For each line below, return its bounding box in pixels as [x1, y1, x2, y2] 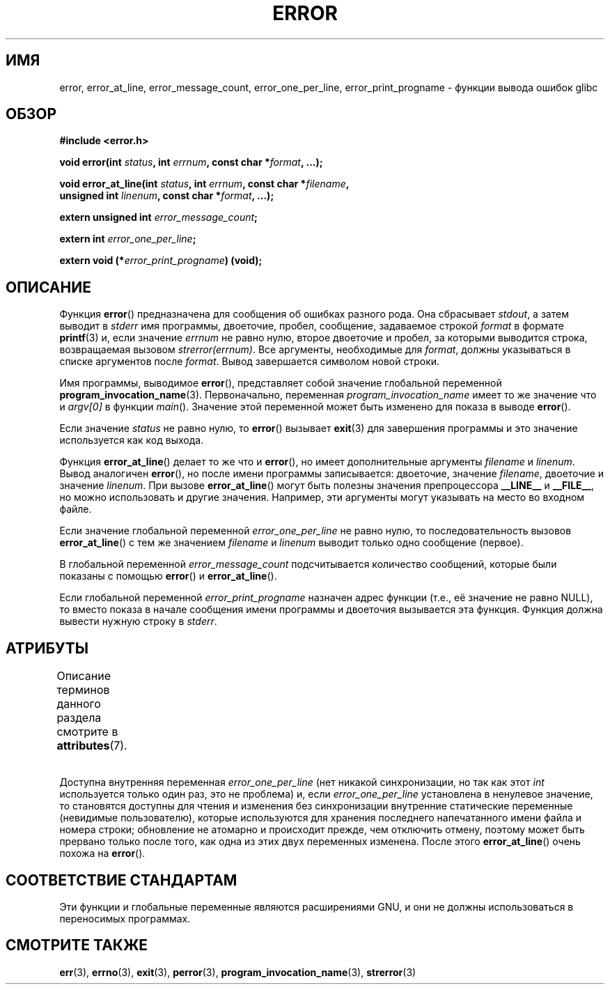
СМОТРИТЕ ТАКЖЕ [6, 936, 148, 954]
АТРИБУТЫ [6, 639, 89, 657]
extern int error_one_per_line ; [59, 233, 196, 245]
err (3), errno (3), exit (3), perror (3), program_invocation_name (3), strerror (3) [59, 966, 416, 978]
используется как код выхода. [59, 434, 204, 447]
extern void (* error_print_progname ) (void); [59, 254, 263, 267]
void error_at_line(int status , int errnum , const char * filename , [59, 178, 350, 190]
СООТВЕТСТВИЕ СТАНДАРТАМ [6, 871, 237, 889]
